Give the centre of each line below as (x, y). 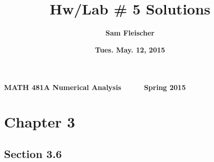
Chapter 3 (40, 122)
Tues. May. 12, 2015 (130, 49)
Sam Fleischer (130, 33)
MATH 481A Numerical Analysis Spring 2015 (95, 87)
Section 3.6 (33, 153)
